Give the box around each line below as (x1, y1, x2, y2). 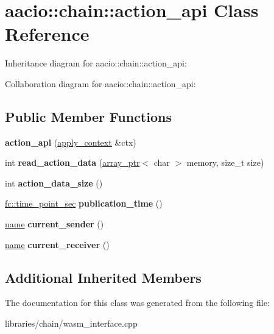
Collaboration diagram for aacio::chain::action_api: (5, 77, 196, 90)
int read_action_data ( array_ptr (5, 156, 140, 169)
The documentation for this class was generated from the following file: (5, 296, 270, 309)
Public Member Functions (5, 107, 172, 126)
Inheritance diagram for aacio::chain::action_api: (5, 57, 187, 69)
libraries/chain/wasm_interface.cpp (5, 317, 138, 330)
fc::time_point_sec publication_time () (5, 197, 163, 210)
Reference (5, 21, 90, 46)
